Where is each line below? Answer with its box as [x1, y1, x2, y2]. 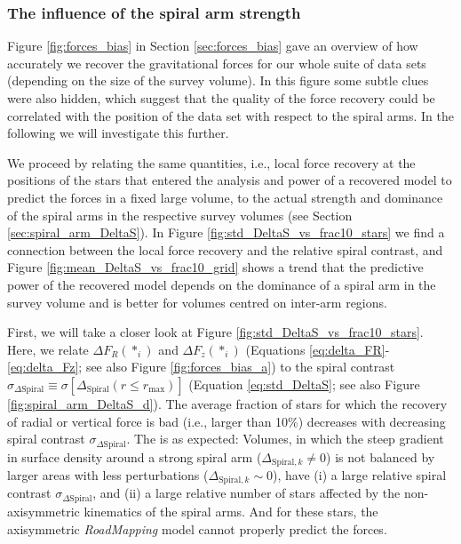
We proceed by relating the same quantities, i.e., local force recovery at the [7, 153, 416, 172]
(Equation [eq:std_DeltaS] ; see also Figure [188, 374, 420, 393]
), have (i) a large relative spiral [273, 466, 447, 484]
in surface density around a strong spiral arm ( [7, 447, 262, 466]
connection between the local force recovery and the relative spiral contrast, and [7, 240, 443, 259]
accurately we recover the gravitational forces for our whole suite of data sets [7, 53, 426, 72]
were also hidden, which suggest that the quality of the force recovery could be [7, 89, 435, 107]
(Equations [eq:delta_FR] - [245, 340, 390, 358]
